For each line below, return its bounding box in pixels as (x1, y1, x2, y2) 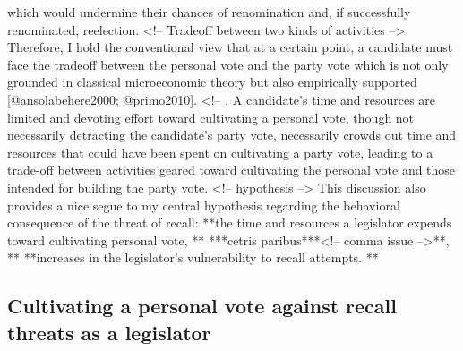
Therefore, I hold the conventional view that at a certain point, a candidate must (7, 38, 453, 56)
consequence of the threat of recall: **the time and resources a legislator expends (7, 213, 452, 232)
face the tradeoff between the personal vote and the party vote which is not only (7, 55, 449, 73)
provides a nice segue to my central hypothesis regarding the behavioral (7, 195, 400, 214)
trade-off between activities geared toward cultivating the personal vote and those (7, 160, 456, 179)
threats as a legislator (7, 318, 211, 346)
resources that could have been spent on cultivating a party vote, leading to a (7, 142, 433, 161)
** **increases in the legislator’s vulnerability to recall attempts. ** (7, 248, 379, 267)
